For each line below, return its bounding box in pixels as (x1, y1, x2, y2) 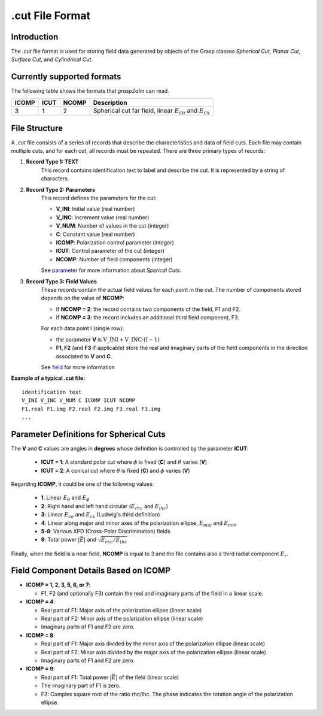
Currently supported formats (11, 72, 121, 82)
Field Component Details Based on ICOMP (11, 566, 170, 576)
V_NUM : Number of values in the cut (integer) (56, 222, 169, 229)
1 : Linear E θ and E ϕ (41, 494, 90, 503)
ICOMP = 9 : (26, 665, 55, 672)
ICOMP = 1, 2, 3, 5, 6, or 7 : (26, 581, 91, 588)
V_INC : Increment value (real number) (56, 213, 150, 221)
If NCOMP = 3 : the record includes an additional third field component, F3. (56, 314, 239, 321)
